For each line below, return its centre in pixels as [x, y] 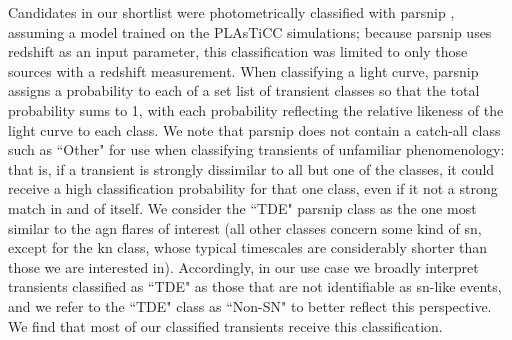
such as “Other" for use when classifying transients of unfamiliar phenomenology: [256, 149]
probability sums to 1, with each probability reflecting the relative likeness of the [256, 109]
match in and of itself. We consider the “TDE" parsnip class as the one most [242, 207]
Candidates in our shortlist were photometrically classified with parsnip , [231, 12]
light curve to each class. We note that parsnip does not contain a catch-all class [254, 129]
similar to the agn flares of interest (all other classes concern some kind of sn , [245, 227]
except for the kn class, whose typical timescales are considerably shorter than [248, 247]
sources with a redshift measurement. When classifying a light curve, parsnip [243, 70]
